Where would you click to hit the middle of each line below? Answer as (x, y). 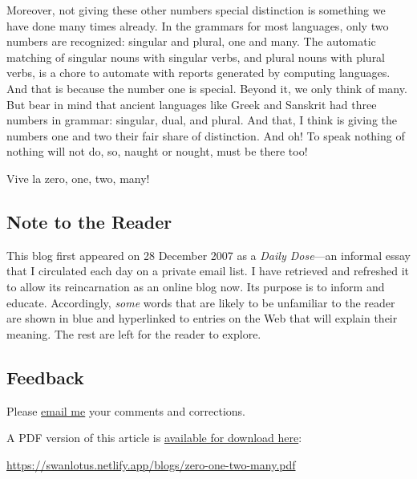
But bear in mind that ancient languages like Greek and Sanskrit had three (192, 104)
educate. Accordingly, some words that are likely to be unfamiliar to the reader (201, 302)
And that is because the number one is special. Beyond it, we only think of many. (207, 88)
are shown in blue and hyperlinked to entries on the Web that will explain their (202, 318)
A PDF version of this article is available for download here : (154, 438)
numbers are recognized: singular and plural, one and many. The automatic (191, 41)
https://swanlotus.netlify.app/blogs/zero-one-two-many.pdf (151, 464)
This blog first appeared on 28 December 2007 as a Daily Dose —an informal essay (208, 255)
